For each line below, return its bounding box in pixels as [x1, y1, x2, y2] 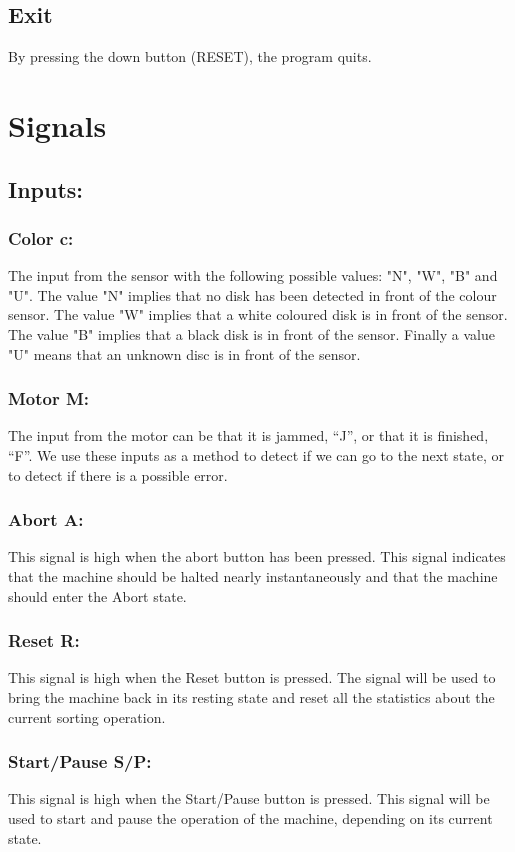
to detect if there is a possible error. [8, 464, 228, 485]
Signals [8, 104, 107, 145]
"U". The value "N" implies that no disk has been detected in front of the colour [8, 284, 497, 305]
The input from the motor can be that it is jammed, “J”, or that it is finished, [8, 425, 489, 446]
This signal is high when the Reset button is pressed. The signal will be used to [8, 667, 496, 688]
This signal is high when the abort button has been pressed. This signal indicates [8, 546, 506, 567]
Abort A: [8, 507, 84, 532]
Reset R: [8, 628, 80, 653]
